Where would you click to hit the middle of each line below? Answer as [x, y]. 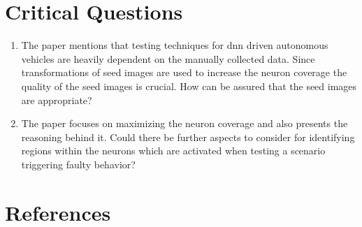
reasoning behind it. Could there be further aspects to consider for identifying [188, 137]
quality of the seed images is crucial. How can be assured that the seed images [189, 86]
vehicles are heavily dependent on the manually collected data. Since [168, 58]
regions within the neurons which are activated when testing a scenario [173, 151]
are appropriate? [57, 100]
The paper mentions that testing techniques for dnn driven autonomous [175, 45]
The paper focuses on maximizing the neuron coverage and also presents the [184, 123]
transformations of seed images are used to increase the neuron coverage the [184, 72]
